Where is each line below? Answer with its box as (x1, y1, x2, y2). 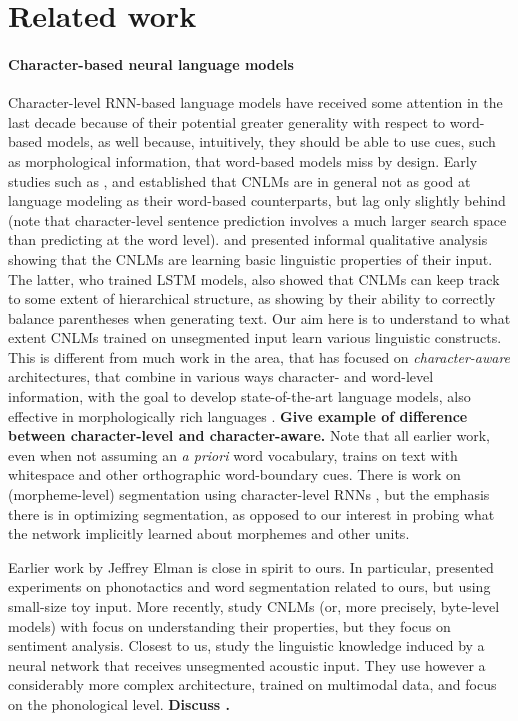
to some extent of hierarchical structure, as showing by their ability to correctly (8, 288, 496, 309)
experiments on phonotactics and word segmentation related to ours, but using (8, 576, 491, 597)
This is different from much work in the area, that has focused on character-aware (8, 346, 511, 367)
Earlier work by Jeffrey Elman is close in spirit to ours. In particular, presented (8, 556, 494, 577)
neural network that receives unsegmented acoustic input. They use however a (8, 654, 486, 675)
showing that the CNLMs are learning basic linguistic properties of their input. (8, 248, 493, 269)
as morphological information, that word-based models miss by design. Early (8, 150, 478, 171)
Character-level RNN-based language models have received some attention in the (8, 92, 503, 113)
